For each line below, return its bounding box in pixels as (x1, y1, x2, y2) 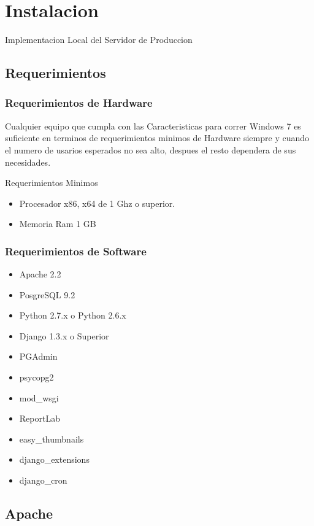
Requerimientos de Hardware (5, 95, 153, 110)
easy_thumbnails (19, 432, 84, 445)
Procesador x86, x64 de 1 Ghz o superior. (19, 196, 175, 209)
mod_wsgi (19, 391, 59, 404)
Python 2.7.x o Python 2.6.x (19, 309, 126, 322)
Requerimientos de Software (5, 243, 147, 258)
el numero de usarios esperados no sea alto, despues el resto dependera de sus (5, 143, 296, 156)
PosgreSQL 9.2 (19, 288, 75, 301)
